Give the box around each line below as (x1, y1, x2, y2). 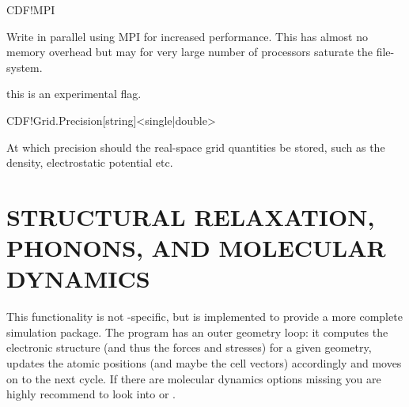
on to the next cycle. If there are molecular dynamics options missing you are (6, 370, 381, 386)
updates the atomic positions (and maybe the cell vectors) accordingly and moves (6, 355, 402, 371)
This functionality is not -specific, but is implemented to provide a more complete (6, 308, 403, 325)
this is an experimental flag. (6, 85, 142, 102)
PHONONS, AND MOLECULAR (6, 232, 386, 264)
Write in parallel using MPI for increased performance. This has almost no (6, 28, 369, 44)
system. (6, 58, 43, 75)
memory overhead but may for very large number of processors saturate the (6, 43, 373, 60)
